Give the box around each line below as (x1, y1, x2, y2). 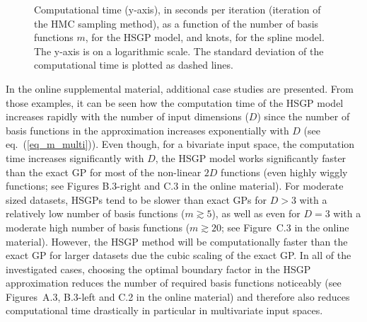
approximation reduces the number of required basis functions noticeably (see (6, 275, 342, 290)
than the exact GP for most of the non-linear (6, 164, 202, 179)
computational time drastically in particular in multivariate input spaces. (6, 303, 323, 318)
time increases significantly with (6, 150, 144, 165)
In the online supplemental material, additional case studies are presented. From (6, 81, 354, 96)
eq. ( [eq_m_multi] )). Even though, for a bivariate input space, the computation (6, 137, 355, 151)
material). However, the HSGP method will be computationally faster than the (6, 234, 348, 248)
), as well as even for (211, 206, 301, 221)
